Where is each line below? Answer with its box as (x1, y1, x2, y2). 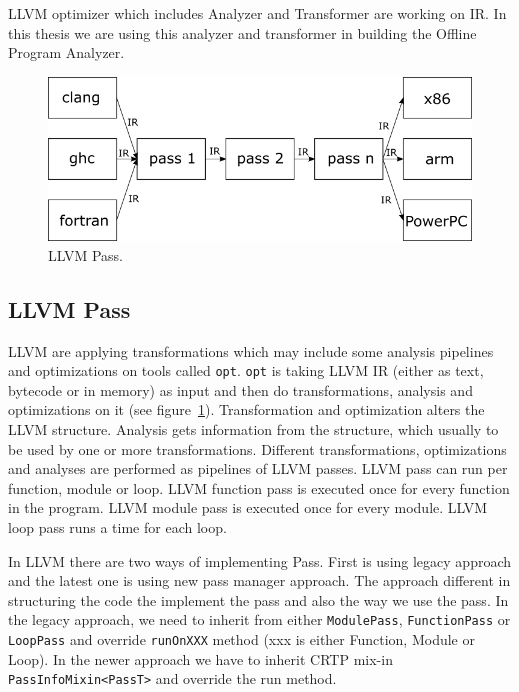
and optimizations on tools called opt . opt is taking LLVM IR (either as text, (8, 360, 484, 381)
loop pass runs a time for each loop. (8, 516, 227, 537)
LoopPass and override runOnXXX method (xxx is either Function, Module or (8, 629, 475, 650)
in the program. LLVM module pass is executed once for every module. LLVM (8, 497, 488, 518)
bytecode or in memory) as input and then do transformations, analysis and (8, 379, 473, 400)
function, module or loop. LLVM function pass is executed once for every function (8, 477, 510, 498)
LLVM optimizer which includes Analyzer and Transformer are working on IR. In (8, 3, 507, 23)
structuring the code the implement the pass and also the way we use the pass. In (8, 589, 509, 610)
